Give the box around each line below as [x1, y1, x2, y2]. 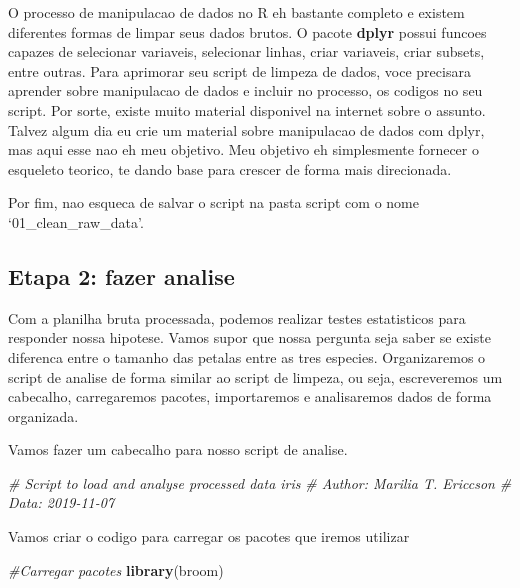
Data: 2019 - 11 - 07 [8, 492, 115, 513]
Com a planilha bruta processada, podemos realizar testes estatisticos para [8, 307, 466, 328]
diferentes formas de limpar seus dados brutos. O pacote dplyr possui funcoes [8, 21, 487, 42]
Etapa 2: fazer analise [8, 260, 235, 291]
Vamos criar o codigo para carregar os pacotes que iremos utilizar [8, 526, 410, 547]
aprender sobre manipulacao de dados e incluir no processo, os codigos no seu [8, 80, 483, 101]
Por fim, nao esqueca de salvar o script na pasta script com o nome [8, 192, 419, 213]
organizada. [8, 405, 79, 426]
